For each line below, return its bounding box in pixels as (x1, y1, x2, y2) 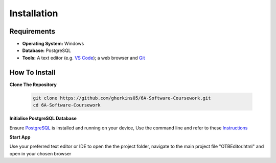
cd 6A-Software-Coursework (33, 102, 101, 108)
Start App (9, 134, 31, 140)
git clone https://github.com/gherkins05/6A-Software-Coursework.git (33, 95, 211, 101)
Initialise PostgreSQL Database (9, 115, 77, 122)
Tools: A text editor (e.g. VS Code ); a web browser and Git (22, 55, 145, 61)
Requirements (9, 27, 56, 36)
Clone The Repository (9, 81, 57, 88)
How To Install (9, 68, 56, 76)
